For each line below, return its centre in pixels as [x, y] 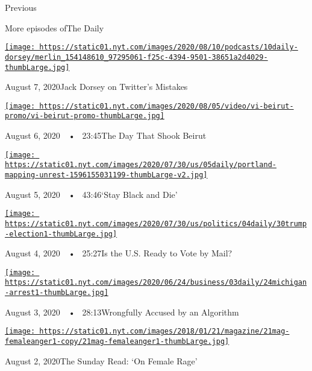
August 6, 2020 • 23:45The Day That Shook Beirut [106, 135]
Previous [21, 7]
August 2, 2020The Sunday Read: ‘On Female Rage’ [101, 360]
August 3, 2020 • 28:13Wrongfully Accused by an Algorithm [122, 312]
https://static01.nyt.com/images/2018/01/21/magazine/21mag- [164, 331]
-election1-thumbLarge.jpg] [61, 234]
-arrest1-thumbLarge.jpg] [57, 293]
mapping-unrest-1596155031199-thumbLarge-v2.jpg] [106, 175]
